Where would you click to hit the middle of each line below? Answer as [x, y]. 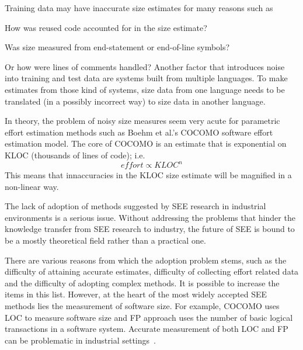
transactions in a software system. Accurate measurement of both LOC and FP [147, 329]
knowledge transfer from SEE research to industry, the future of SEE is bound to [150, 229]
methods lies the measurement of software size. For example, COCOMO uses [142, 305]
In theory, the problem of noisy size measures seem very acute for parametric [142, 121]
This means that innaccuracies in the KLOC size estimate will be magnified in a [148, 175]
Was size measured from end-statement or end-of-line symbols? [117, 47]
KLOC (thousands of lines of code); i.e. [75, 155]
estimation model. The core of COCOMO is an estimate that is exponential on [146, 143]
